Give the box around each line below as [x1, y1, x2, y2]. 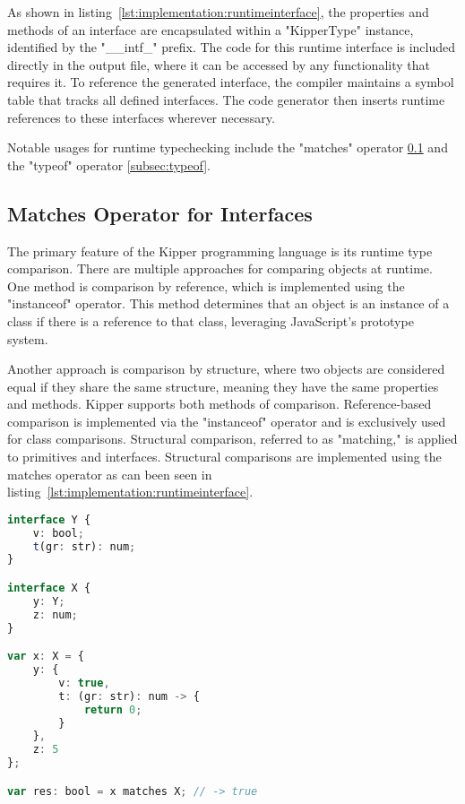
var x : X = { [7, 650, 84, 663]
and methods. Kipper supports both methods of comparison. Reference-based [7, 394, 432, 413]
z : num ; [32, 608, 78, 621]
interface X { [7, 582, 91, 595]
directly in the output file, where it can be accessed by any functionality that [7, 55, 430, 73]
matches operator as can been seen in [7, 464, 212, 483]
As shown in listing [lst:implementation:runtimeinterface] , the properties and [7, 3, 429, 21]
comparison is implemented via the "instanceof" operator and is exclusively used [7, 411, 446, 430]
